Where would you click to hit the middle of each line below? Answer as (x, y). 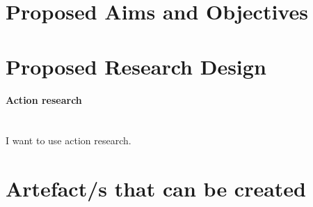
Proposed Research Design (136, 66)
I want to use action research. (69, 140)
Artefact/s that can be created (156, 188)
